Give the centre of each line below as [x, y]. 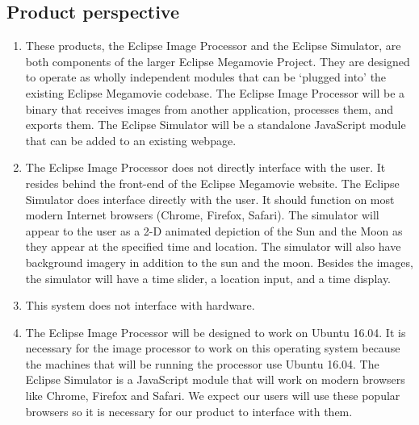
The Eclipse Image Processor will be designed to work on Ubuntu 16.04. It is [216, 332]
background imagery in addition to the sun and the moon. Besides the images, [219, 262]
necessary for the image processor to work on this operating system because [213, 348]
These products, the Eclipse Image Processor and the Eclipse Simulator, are [213, 46]
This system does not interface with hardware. [140, 305]
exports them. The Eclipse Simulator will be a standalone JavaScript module [216, 125]
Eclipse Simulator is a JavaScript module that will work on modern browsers [215, 379]
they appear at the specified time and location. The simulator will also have [213, 246]
